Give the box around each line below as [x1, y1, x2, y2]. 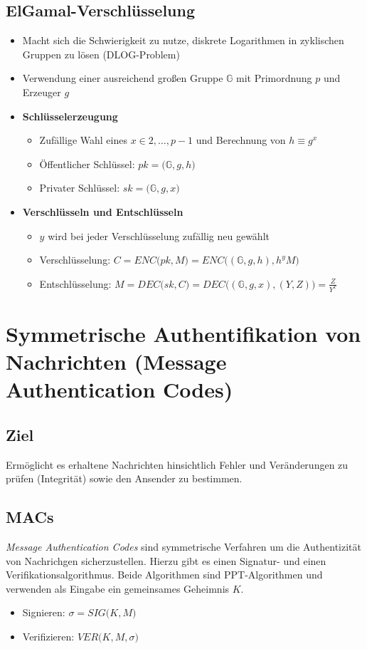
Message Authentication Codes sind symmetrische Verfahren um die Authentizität [6, 539, 361, 554]
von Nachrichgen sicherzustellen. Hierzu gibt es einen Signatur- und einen [6, 553, 326, 568]
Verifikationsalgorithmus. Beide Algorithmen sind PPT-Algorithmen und [6, 567, 323, 582]
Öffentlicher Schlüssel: [39, 156, 135, 171]
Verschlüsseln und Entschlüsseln [22, 204, 183, 219]
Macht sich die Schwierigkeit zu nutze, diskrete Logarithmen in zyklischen [22, 33, 344, 48]
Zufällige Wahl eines [39, 133, 127, 147]
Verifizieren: [22, 628, 75, 643]
